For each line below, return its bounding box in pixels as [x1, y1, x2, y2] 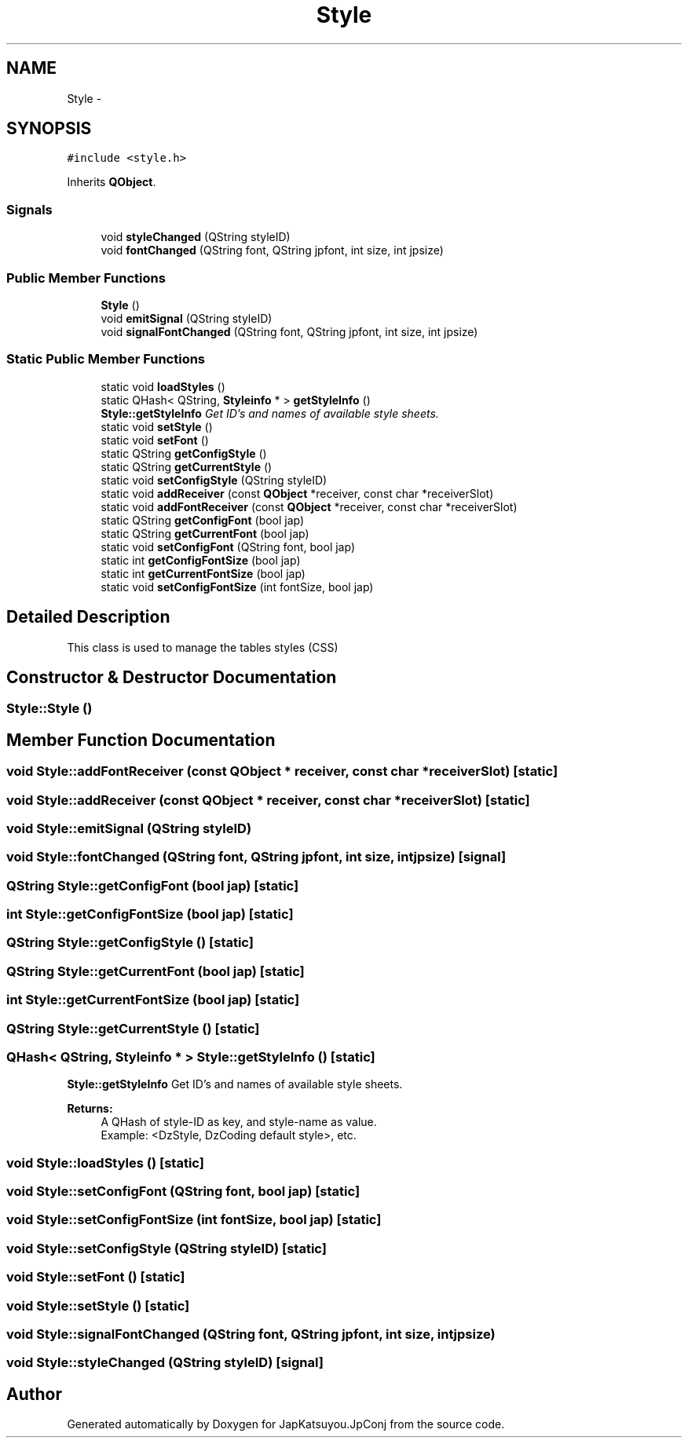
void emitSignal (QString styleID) [101, 311, 273, 325]
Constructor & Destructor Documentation [6, 667, 337, 687]
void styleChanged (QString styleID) [101, 230, 291, 244]
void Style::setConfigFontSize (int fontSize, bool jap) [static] [6, 1212, 382, 1228]
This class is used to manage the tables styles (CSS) [67, 640, 339, 654]
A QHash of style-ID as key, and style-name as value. [101, 1115, 377, 1129]
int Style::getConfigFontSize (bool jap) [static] [6, 906, 294, 923]
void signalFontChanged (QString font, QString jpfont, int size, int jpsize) [101, 324, 478, 338]
